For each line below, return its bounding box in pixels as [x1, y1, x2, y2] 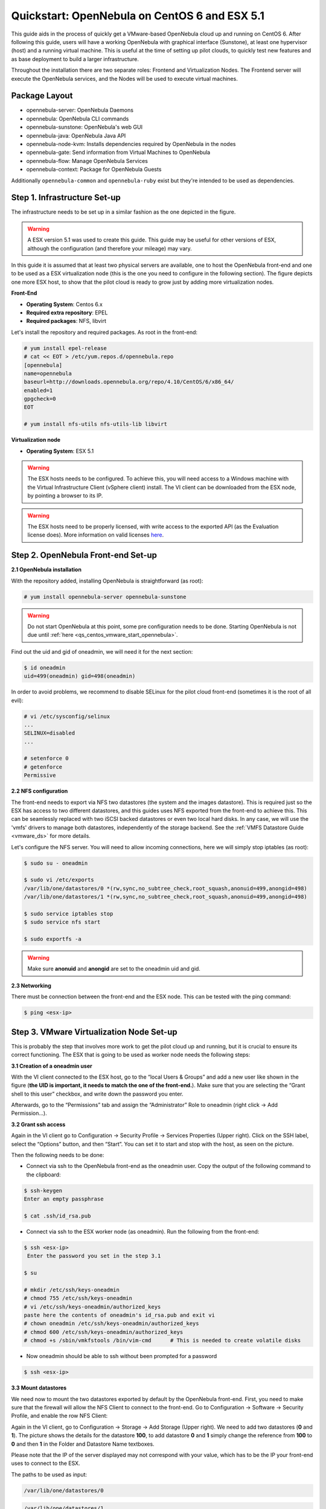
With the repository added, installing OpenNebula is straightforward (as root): [11, 577, 203, 584]
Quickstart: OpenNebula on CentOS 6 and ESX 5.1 [11, 9, 265, 22]
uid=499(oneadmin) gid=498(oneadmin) [24, 673, 136, 680]
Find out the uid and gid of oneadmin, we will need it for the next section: [11, 648, 193, 655]
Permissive [24, 772, 56, 779]
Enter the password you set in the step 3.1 [27, 1252, 161, 1260]
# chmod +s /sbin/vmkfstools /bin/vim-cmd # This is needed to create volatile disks [24, 1337, 301, 1344]
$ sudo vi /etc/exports [24, 876, 95, 884]
